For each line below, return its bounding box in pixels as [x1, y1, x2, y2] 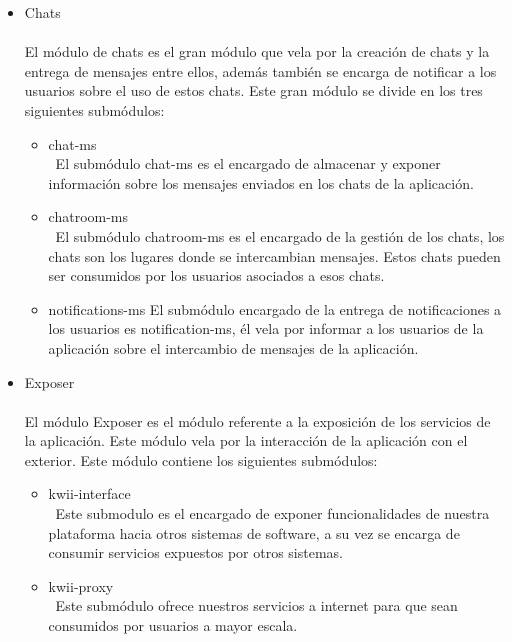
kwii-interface [48, 483, 131, 504]
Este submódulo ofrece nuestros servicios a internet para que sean [55, 595, 458, 616]
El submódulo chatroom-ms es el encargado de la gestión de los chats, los [55, 225, 505, 246]
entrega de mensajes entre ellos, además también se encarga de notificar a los [24, 60, 497, 81]
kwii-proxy [48, 575, 114, 596]
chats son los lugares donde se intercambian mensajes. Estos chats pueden [48, 245, 501, 266]
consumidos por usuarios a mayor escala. [48, 615, 298, 636]
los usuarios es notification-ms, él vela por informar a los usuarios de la [48, 318, 484, 339]
